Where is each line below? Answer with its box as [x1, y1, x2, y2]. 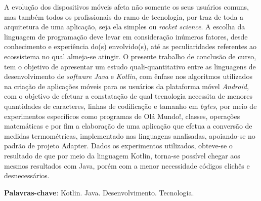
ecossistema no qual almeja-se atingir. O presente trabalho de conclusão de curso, [4, 51, 256, 61]
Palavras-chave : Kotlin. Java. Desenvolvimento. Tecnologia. [4, 187, 194, 197]
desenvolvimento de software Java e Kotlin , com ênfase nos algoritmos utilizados [4, 71, 252, 82]
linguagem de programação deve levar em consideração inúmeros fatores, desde [4, 31, 248, 42]
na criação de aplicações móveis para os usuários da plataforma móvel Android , [4, 81, 249, 91]
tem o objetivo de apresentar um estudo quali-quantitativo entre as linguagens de [4, 61, 256, 71]
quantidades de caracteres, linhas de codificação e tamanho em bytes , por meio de [4, 100, 257, 111]
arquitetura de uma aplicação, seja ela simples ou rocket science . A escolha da [4, 21, 245, 32]
